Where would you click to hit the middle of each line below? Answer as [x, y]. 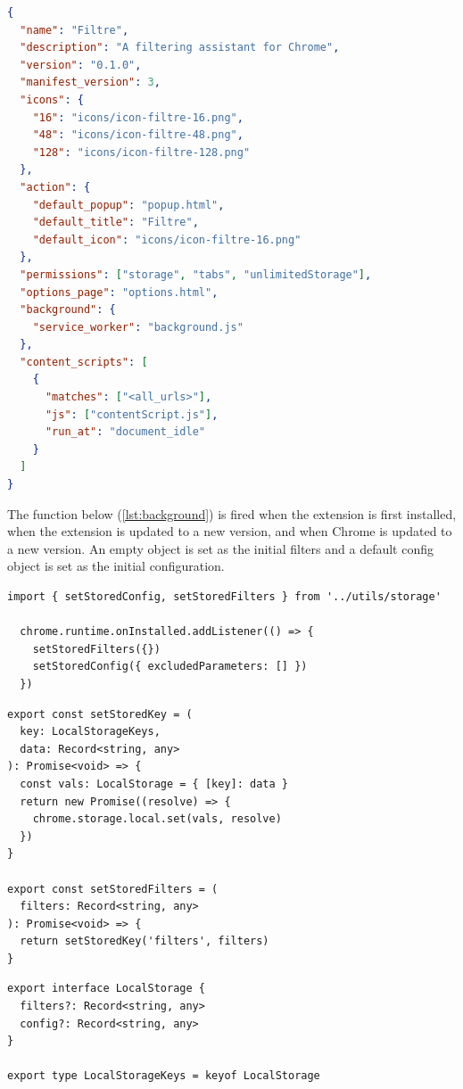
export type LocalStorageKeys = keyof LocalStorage [164, 1076]
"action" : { [55, 187]
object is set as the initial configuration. [116, 566]
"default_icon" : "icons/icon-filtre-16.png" [167, 239]
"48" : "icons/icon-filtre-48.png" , [138, 135]
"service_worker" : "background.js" [138, 327]
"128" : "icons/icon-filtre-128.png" [141, 152]
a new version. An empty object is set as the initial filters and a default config [221, 548]
